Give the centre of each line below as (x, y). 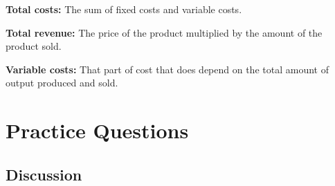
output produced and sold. (62, 83)
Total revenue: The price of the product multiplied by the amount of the (164, 32)
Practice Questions (97, 130)
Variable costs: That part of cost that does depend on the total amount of (167, 69)
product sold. (34, 46)
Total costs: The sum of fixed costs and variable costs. (124, 9)
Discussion (44, 174)
